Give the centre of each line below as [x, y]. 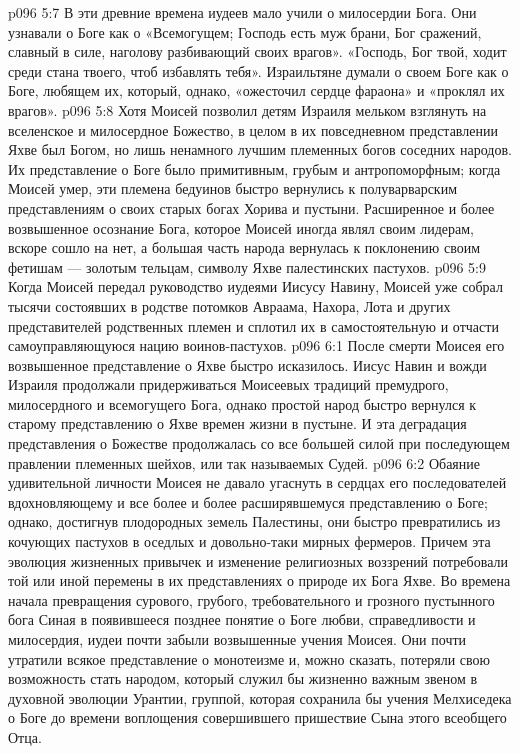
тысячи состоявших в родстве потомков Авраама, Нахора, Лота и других [229, 305]
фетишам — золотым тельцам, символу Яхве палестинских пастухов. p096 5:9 [247, 266]
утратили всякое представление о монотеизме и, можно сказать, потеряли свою [249, 658]
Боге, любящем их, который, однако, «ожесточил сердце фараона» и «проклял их [256, 90]
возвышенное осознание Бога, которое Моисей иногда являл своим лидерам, [241, 227]
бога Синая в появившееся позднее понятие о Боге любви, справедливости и [242, 619]
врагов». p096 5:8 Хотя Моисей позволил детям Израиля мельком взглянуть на [247, 109]
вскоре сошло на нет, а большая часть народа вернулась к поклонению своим [244, 247]
